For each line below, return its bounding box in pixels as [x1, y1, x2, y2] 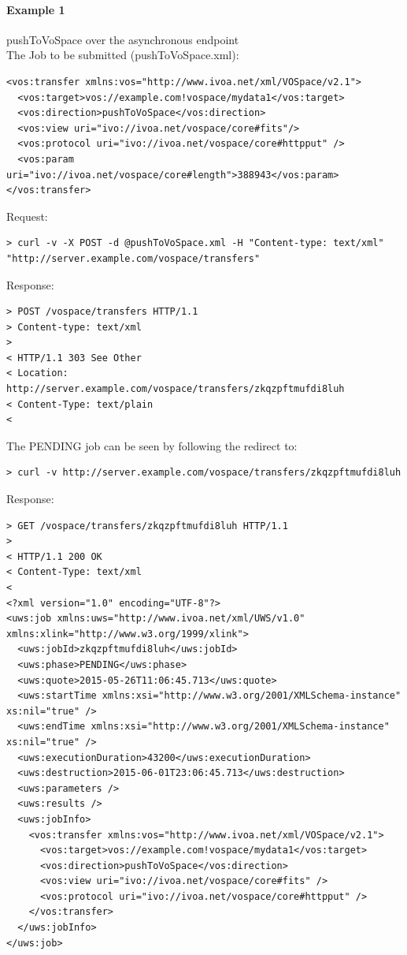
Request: [6, 207, 48, 224]
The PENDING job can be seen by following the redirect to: [6, 437, 298, 453]
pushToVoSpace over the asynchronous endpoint [6, 31, 239, 47]
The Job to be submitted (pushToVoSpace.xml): [6, 47, 239, 63]
